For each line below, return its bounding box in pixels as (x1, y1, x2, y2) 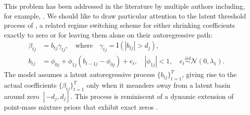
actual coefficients (4, 80, 57, 90)
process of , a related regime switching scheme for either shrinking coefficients (4, 20, 235, 30)
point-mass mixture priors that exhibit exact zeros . (4, 101, 158, 112)
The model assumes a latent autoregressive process (4, 69, 155, 79)
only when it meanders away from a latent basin (87, 80, 231, 90)
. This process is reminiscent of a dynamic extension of (71, 91, 234, 101)
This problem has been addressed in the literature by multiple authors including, (4, 1, 245, 11)
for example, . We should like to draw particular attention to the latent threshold (4, 10, 246, 20)
